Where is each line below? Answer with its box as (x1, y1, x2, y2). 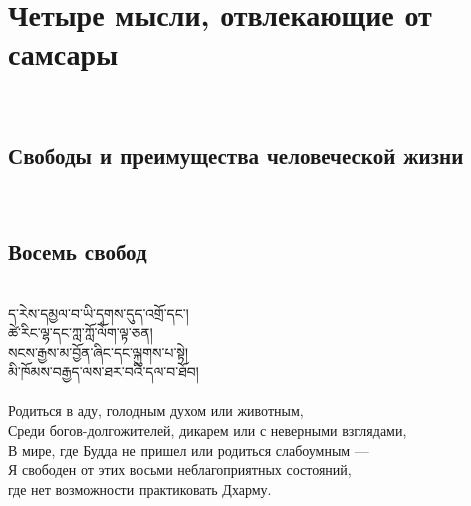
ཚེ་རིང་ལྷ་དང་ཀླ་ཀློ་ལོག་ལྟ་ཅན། (8, 322, 153, 343)
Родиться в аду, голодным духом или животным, (8, 400, 304, 421)
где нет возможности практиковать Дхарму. (8, 478, 272, 499)
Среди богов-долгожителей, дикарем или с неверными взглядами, (8, 420, 407, 441)
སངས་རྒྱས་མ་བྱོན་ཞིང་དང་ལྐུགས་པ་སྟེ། (8, 341, 189, 362)
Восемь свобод (8, 236, 147, 267)
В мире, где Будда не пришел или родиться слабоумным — (8, 439, 369, 460)
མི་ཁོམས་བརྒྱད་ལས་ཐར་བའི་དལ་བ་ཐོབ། (8, 361, 199, 382)
